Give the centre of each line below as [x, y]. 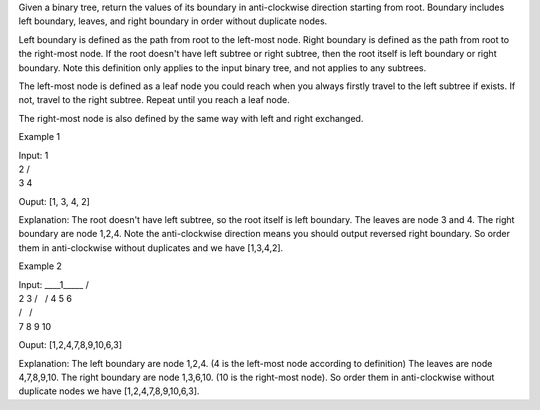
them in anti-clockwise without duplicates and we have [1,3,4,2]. [151, 247]
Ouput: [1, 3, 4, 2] [54, 201]
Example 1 [39, 137]
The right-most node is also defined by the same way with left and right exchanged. [191, 118]
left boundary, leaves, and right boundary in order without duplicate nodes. [173, 21]
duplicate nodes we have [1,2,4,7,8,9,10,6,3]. [109, 391]
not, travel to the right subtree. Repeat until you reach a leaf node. [154, 100]
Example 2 [40, 266]
